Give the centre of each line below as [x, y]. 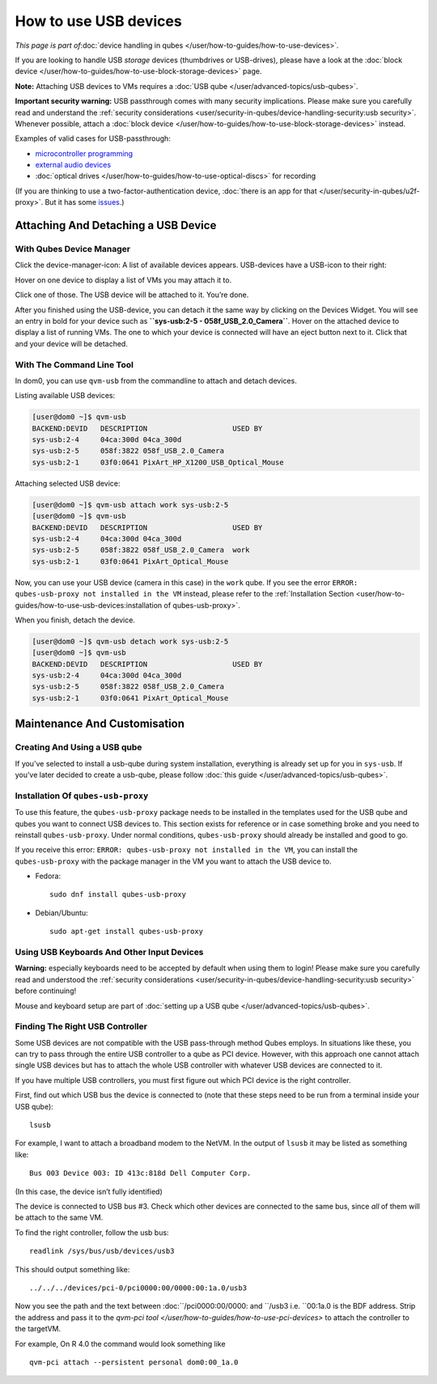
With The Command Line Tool [74, 364]
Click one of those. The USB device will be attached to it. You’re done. [132, 295]
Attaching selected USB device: [68, 483]
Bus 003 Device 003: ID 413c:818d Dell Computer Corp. [140, 1173]
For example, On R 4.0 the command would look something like [120, 1344]
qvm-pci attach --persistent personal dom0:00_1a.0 [134, 1362]
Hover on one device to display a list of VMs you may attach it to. [123, 280]
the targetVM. [38, 1329]
